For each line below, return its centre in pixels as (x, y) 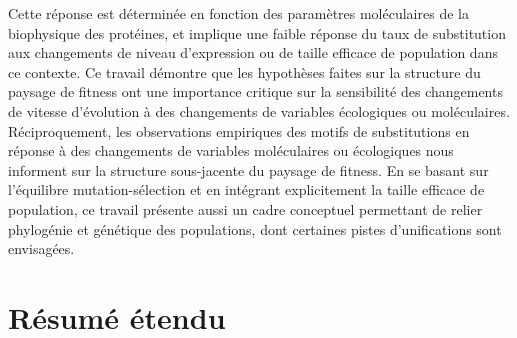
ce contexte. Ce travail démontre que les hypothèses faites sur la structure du (244, 71)
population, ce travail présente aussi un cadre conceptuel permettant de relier (245, 208)
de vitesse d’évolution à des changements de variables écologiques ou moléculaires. (259, 110)
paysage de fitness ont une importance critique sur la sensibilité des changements (255, 91)
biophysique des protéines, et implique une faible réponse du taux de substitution (257, 32)
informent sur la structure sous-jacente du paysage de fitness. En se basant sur (248, 169)
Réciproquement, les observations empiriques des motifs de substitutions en (239, 130)
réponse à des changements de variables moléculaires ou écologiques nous (231, 150)
